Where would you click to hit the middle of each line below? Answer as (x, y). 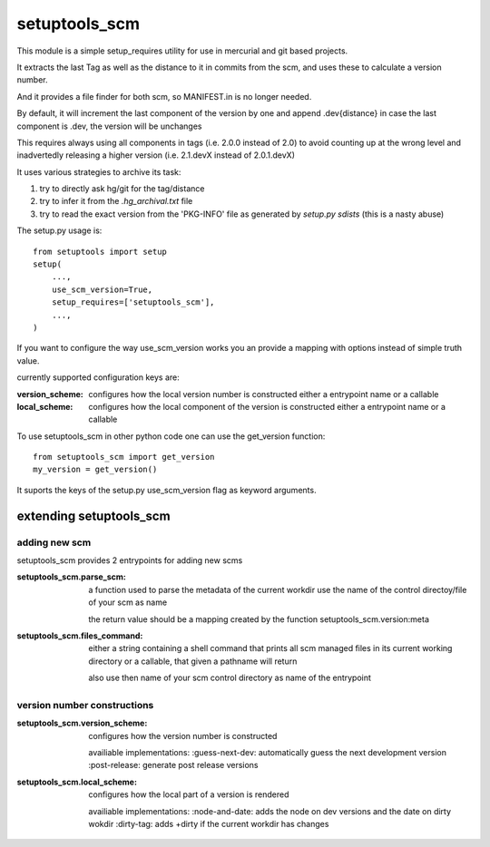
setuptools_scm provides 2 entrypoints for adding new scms (130, 560)
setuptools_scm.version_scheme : (82, 723)
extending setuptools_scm (94, 516)
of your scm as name (128, 602)
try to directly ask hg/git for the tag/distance (122, 189)
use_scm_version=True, (102, 289)
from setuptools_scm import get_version (124, 457)
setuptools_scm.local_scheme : (77, 782)
